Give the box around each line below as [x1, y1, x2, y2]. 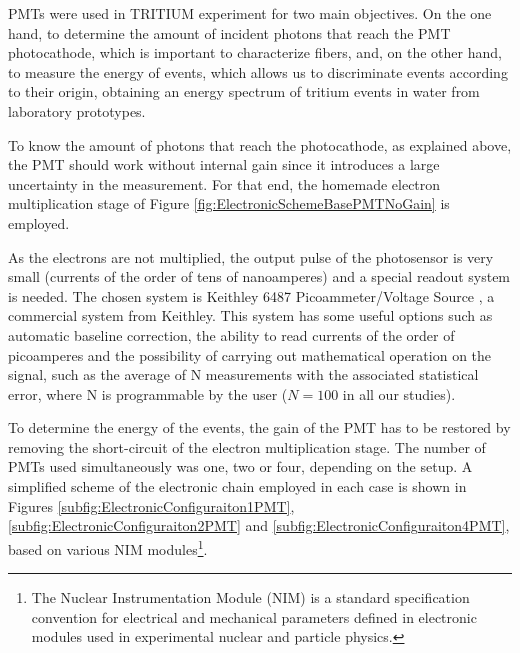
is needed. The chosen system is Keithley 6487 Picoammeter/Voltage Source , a [8, 285, 495, 306]
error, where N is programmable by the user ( [8, 383, 288, 404]
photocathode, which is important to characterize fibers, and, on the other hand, [8, 42, 502, 63]
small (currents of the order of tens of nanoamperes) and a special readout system [8, 266, 511, 287]
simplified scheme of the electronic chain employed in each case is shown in [8, 476, 467, 497]
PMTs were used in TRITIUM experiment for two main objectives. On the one [8, 3, 492, 23]
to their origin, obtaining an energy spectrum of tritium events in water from [8, 81, 480, 102]
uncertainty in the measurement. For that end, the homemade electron [8, 173, 441, 194]
